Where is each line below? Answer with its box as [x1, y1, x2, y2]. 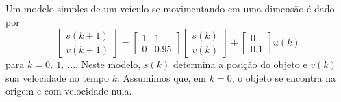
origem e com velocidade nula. [5, 84, 132, 98]
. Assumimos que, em [116, 70, 207, 84]
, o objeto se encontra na [231, 70, 336, 84]
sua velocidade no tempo [5, 70, 109, 84]
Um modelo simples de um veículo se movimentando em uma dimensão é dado [5, 1, 335, 15]
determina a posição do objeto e [173, 57, 307, 71]
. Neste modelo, [75, 57, 141, 71]
